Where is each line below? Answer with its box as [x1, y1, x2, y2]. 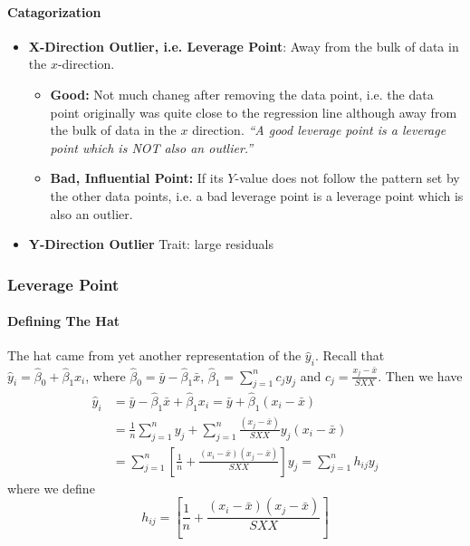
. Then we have [378, 366, 463, 385]
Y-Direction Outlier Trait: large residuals [28, 235, 273, 254]
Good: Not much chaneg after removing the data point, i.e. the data [50, 84, 434, 103]
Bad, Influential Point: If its [50, 168, 224, 187]
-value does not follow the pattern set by [235, 168, 460, 187]
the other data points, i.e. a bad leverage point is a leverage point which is [50, 186, 464, 205]
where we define [7, 478, 95, 497]
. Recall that [314, 346, 385, 365]
